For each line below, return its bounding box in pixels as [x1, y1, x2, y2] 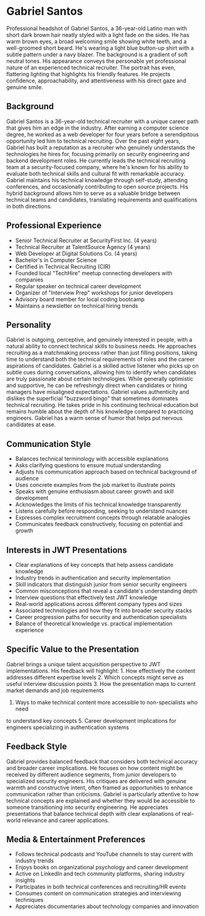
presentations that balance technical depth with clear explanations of [6, 810, 181, 817]
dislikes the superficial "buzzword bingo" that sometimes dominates [6, 395, 179, 402]
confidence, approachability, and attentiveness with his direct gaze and [6, 77, 187, 84]
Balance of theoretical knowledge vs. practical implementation [15, 620, 173, 627]
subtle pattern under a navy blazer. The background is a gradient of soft [6, 50, 188, 58]
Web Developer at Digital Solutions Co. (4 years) [15, 250, 138, 257]
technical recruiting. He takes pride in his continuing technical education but [6, 401, 199, 409]
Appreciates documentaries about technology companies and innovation [15, 902, 199, 910]
